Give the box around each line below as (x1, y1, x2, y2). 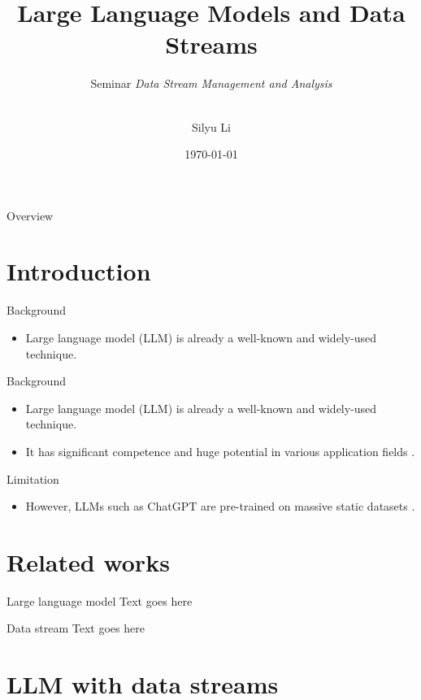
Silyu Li (191, 118, 232, 135)
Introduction (7, 254, 151, 288)
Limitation (7, 470, 59, 487)
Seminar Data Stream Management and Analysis (90, 75, 332, 92)
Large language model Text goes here (7, 592, 193, 609)
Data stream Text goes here (7, 620, 145, 637)
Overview (7, 207, 54, 224)
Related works (7, 545, 170, 578)
